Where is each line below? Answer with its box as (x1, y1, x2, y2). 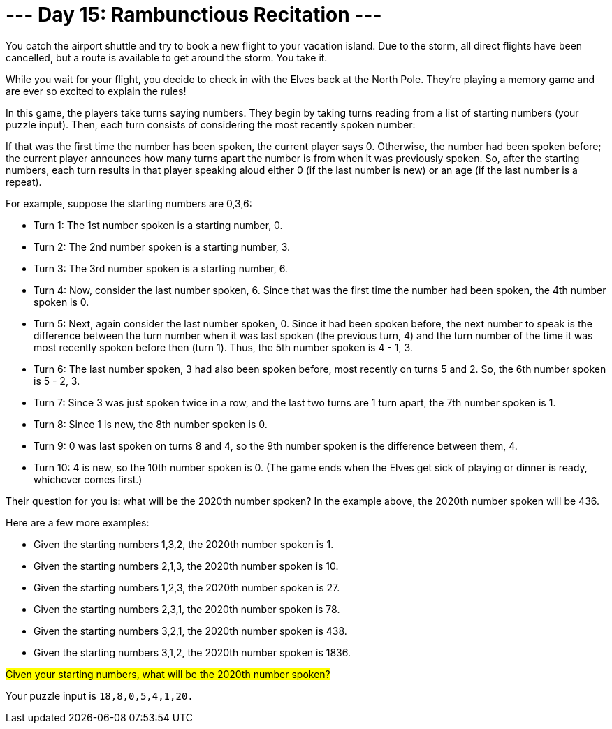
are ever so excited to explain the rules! (6, 84, 187, 97)
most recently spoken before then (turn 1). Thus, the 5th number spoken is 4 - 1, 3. (34, 341, 413, 353)
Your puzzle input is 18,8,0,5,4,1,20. (6, 689, 194, 702)
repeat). (6, 175, 42, 188)
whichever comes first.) (34, 473, 143, 485)
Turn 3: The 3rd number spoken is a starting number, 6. (34, 262, 288, 274)
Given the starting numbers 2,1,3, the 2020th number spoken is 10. (34, 559, 339, 572)
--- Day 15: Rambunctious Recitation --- (6, 3, 382, 27)
